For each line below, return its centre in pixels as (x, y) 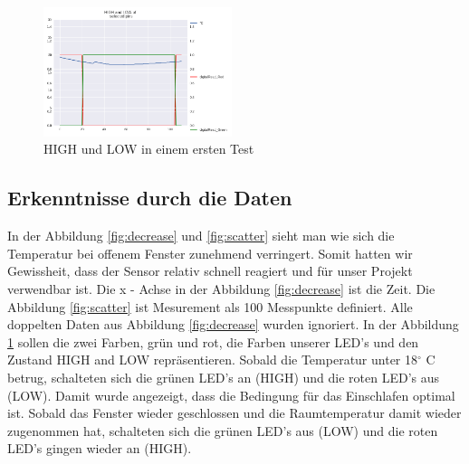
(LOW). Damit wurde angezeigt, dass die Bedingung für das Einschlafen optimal (231, 395)
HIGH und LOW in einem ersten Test (149, 149)
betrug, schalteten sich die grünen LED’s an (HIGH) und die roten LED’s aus (224, 377)
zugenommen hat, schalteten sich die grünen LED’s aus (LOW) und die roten (223, 430)
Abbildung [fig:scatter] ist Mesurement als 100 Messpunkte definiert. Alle (210, 306)
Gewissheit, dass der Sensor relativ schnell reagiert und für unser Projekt (210, 271)
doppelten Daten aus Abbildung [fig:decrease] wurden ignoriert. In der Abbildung (233, 324)
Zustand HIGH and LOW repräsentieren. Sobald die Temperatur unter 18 (212, 360)
